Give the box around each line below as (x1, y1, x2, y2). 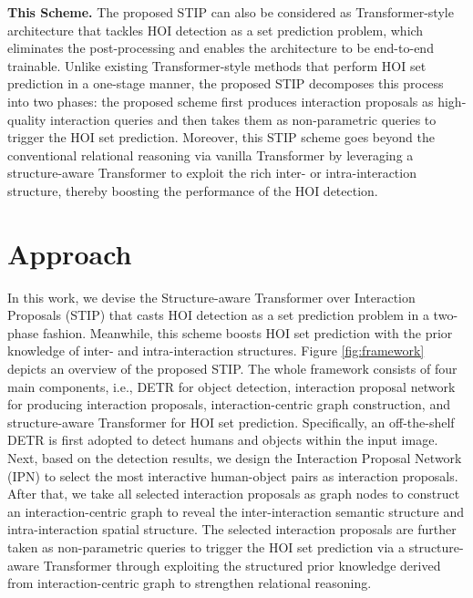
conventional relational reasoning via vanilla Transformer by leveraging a (7, 145, 414, 164)
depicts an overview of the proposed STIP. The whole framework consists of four (7, 359, 458, 378)
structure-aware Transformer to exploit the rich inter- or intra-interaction (7, 163, 416, 182)
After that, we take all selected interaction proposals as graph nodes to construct (7, 484, 460, 503)
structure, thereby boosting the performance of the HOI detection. (7, 180, 378, 200)
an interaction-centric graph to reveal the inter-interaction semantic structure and (7, 501, 464, 521)
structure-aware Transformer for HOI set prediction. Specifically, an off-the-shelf (7, 412, 455, 431)
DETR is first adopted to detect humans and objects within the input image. (7, 430, 438, 449)
